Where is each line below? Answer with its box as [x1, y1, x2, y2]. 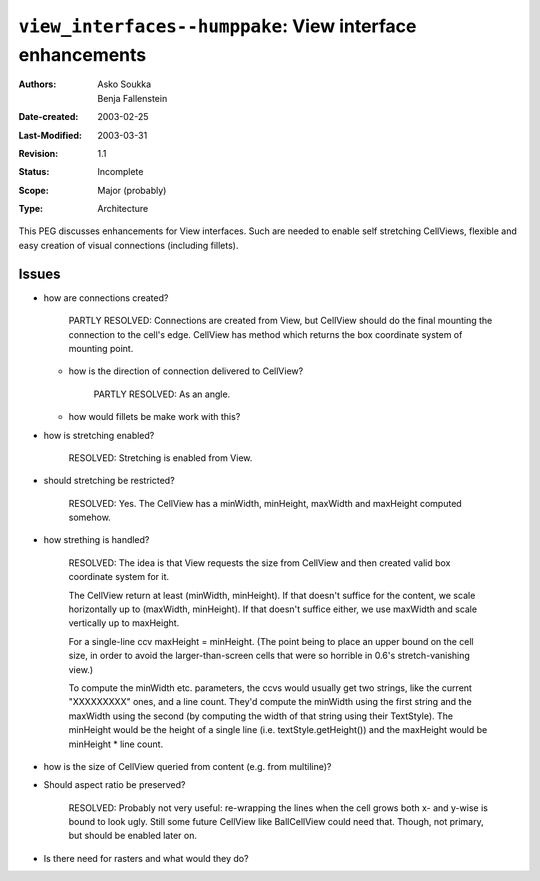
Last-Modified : [18, 129, 82, 141]
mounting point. [68, 342, 134, 354]
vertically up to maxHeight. [68, 617, 180, 629]
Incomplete [97, 166, 144, 178]
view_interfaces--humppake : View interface [18, 15, 417, 37]
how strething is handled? [43, 534, 150, 546]
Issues [18, 265, 61, 282]
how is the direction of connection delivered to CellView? [68, 365, 304, 377]
